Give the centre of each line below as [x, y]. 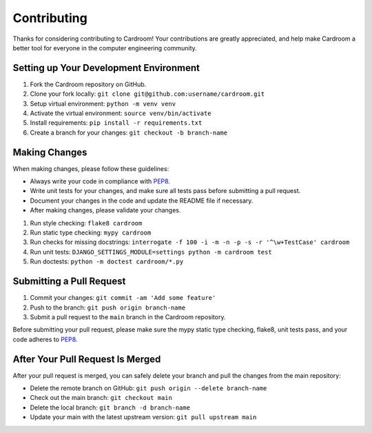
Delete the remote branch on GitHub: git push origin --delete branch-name [148, 388]
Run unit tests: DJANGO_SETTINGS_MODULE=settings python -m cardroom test [151, 252]
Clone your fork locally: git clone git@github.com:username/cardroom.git [147, 94]
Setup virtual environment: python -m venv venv [103, 103]
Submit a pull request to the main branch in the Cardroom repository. [128, 316]
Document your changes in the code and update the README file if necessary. [142, 201]
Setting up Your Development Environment [106, 68]
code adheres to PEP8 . [45, 339]
